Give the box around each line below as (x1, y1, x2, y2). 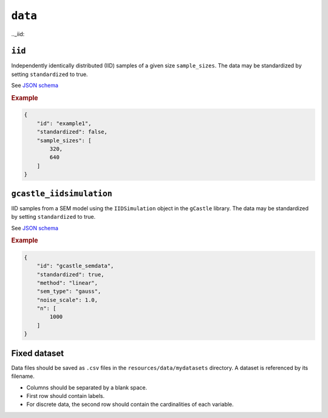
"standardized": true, (36, 271, 104, 278)
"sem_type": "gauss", (36, 288, 101, 295)
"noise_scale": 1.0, (36, 296, 98, 303)
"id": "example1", (36, 120, 92, 127)
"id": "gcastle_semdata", (36, 262, 114, 270)
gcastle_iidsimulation (11, 188, 112, 199)
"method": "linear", (36, 279, 98, 286)
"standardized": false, (36, 128, 108, 135)
